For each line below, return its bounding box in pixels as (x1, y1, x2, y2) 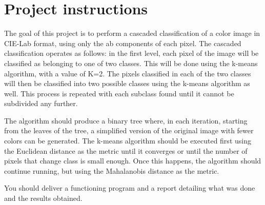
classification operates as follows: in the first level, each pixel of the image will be (4, 48, 259, 58)
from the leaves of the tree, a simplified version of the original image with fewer (4, 125, 254, 136)
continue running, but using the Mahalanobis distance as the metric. (4, 165, 219, 176)
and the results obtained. (4, 193, 83, 203)
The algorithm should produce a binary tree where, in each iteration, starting (4, 115, 248, 126)
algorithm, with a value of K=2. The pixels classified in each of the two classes (4, 68, 251, 78)
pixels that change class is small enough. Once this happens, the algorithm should (4, 155, 261, 166)
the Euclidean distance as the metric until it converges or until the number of (4, 145, 248, 156)
